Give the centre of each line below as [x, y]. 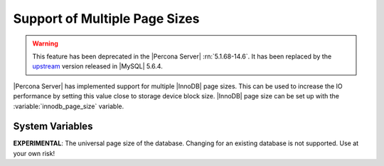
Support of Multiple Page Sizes [106, 19]
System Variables [53, 126]
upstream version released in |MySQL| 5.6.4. [97, 66]
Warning [45, 43]
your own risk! [34, 153]
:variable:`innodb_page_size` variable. [69, 106]
